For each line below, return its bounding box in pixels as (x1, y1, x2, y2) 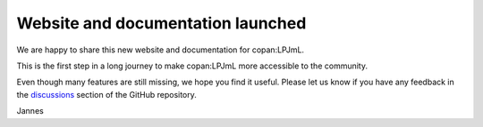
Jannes (16, 106, 44, 116)
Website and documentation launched (16, 13, 307, 33)
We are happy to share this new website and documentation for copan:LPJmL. (16, 44, 304, 55)
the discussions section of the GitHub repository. (16, 89, 197, 99)
